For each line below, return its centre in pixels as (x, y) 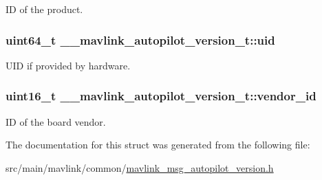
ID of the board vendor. (56, 121)
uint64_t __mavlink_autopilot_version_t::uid (140, 40)
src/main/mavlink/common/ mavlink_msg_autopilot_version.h (140, 167)
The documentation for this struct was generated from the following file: (158, 145)
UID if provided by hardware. (68, 65)
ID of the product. (44, 9)
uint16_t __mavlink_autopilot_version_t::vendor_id (161, 96)
